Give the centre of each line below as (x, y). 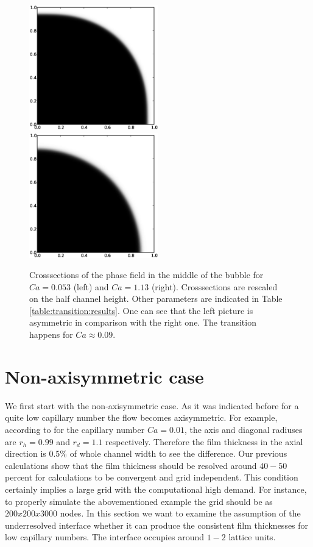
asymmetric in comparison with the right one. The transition (143, 322)
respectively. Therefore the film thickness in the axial (204, 441)
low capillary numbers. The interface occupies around (104, 537)
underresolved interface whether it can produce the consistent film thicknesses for (157, 525)
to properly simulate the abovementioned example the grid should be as (139, 501)
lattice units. (252, 537)
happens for (51, 334)
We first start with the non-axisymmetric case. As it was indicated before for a (152, 405)
